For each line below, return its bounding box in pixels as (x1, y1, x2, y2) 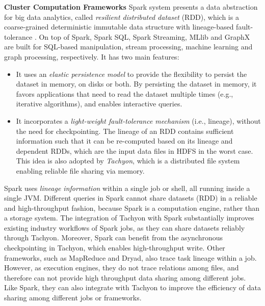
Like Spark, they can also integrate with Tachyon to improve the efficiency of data (4, 282, 261, 293)
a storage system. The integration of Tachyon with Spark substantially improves (4, 212, 254, 223)
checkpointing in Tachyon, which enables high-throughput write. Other (4, 242, 225, 253)
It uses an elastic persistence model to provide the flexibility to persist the (16, 68, 247, 79)
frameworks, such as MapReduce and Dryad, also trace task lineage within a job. (4, 252, 257, 263)
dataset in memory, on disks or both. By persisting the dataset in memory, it (16, 78, 257, 89)
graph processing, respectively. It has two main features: (4, 51, 179, 62)
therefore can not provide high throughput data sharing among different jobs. (4, 272, 246, 283)
